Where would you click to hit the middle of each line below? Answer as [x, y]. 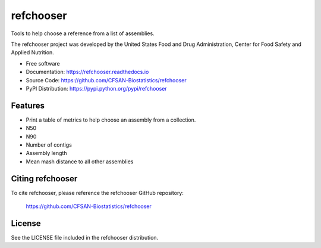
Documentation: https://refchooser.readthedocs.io [87, 72]
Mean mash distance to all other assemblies [80, 162]
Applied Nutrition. [33, 52]
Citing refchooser [44, 179]
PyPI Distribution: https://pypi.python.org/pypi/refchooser [96, 88]
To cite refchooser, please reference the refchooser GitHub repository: [97, 193]
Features [28, 105]
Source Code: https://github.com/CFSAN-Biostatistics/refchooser [106, 80]
